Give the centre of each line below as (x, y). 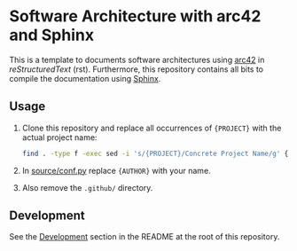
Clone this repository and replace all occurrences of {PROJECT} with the (152, 128)
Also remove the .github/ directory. (87, 187)
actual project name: (59, 137)
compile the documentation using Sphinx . (85, 78)
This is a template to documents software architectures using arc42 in (137, 59)
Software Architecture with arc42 (135, 16)
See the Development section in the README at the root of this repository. (145, 237)
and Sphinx (52, 35)
